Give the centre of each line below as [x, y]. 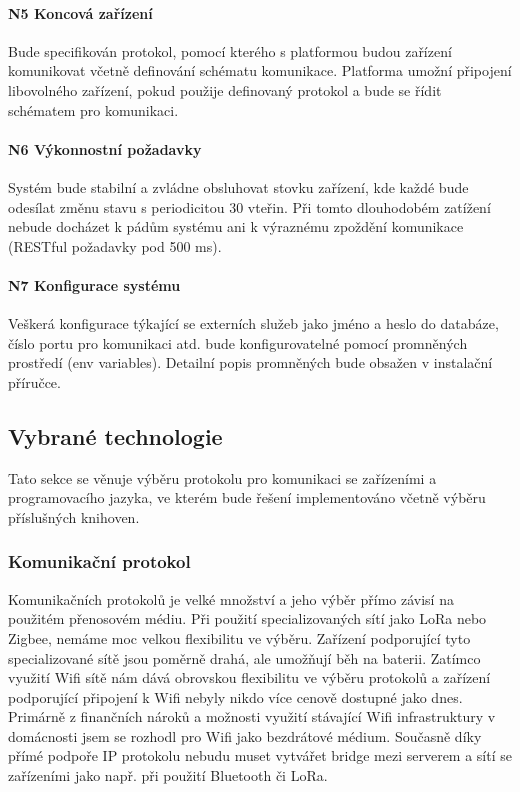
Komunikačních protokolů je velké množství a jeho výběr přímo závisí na [231, 598]
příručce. [34, 381]
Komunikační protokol [99, 561]
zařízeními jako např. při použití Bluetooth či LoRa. [168, 775]
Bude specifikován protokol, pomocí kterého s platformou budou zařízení [230, 50]
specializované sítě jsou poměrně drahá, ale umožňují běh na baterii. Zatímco [244, 657]
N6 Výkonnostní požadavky [105, 148]
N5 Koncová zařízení [80, 12]
